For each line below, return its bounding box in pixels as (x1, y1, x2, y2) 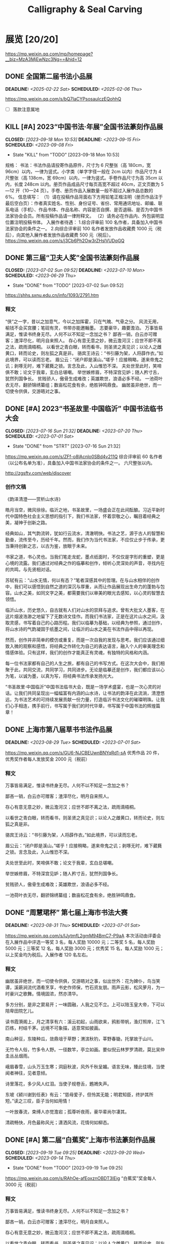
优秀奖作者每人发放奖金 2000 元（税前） (5, 756, 90, 762)
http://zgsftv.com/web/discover (5, 470, 71, 476)
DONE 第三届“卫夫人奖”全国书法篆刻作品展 (5, 254, 140, 262)
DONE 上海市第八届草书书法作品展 (5, 725, 113, 734)
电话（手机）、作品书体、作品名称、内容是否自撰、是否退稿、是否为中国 (9, 206, 158, 213)
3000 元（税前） (5, 1181, 40, 1188)
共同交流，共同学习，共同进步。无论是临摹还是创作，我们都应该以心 (22, 666, 165, 673)
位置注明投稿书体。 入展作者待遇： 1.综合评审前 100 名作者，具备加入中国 (5, 219, 158, 225)
